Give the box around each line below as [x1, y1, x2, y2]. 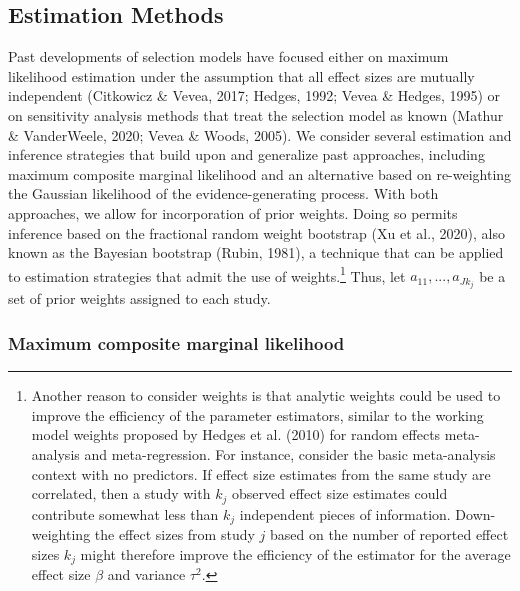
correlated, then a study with [31, 483, 211, 504]
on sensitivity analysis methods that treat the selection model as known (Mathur [8, 104, 504, 125]
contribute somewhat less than [31, 503, 219, 524]
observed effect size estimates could [231, 483, 448, 504]
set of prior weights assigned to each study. [8, 288, 271, 309]
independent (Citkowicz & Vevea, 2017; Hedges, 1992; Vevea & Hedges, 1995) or [8, 85, 501, 106]
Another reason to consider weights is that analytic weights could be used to [31, 385, 501, 406]
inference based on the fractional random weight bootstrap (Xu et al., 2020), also [8, 222, 506, 243]
